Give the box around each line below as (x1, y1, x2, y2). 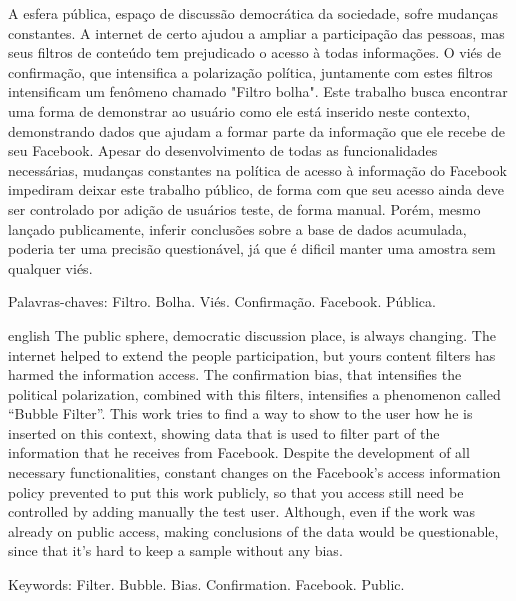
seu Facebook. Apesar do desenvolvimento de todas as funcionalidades (8, 140, 438, 161)
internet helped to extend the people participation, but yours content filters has (8, 344, 496, 365)
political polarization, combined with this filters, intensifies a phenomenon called (8, 383, 501, 404)
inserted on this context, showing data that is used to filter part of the (8, 422, 440, 443)
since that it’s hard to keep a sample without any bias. (8, 540, 343, 561)
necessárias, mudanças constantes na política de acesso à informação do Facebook (8, 159, 507, 180)
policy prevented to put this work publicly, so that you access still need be (8, 481, 464, 502)
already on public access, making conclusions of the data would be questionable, (8, 520, 499, 541)
